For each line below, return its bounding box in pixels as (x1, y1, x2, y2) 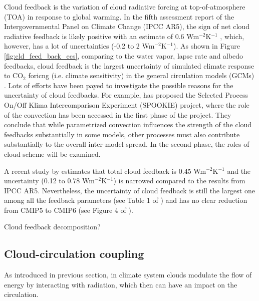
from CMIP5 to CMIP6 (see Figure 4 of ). (4, 204, 133, 215)
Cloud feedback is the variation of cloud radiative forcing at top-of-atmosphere (4, 2, 245, 12)
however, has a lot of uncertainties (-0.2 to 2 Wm (4, 41, 155, 51)
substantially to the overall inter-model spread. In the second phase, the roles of (4, 139, 249, 149)
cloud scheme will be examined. (4, 148, 101, 159)
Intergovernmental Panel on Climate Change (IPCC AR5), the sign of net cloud (4, 21, 249, 32)
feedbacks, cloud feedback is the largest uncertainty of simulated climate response (4, 60, 254, 71)
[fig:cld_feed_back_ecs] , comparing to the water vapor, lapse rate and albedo (4, 50, 243, 61)
